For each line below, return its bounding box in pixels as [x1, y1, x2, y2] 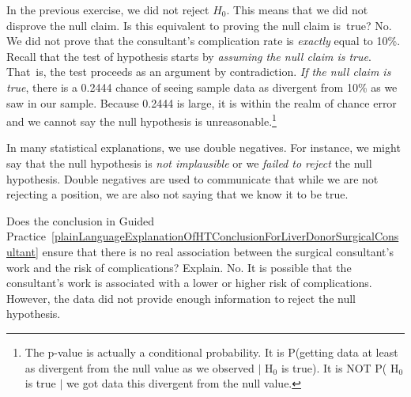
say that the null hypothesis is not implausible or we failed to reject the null [6, 155, 372, 171]
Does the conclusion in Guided [6, 212, 155, 229]
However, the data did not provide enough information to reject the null [6, 289, 356, 306]
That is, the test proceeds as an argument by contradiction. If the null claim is [6, 63, 391, 80]
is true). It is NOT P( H [281, 359, 399, 376]
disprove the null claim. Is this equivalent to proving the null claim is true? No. [6, 17, 392, 33]
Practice [6, 228, 47, 244]
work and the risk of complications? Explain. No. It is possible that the [6, 259, 352, 275]
